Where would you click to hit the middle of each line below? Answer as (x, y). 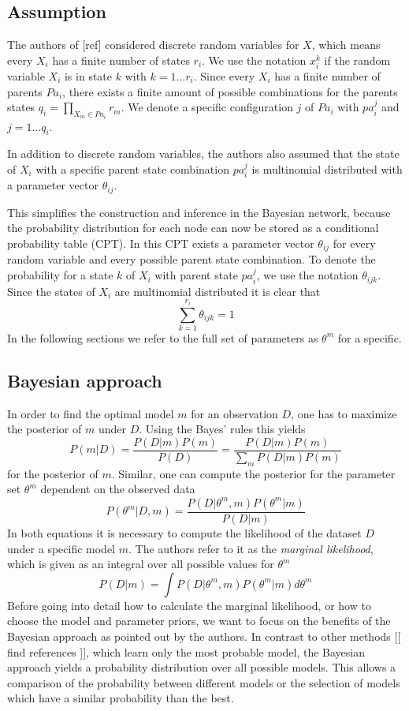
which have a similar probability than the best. (121, 698)
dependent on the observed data (118, 489)
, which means (346, 45)
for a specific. (370, 337)
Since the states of (51, 291)
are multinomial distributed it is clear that (218, 291)
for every (354, 243)
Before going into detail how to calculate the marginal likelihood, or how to (189, 605)
